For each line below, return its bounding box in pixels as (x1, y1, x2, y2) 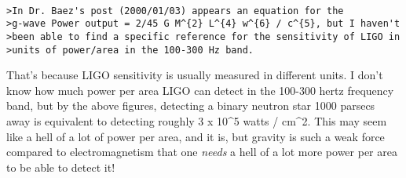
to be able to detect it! (6, 158, 115, 175)
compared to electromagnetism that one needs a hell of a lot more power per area (6, 143, 397, 160)
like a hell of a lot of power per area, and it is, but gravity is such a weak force (6, 128, 385, 144)
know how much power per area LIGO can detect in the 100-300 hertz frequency (6, 82, 394, 98)
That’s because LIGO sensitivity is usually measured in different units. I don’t (6, 67, 383, 83)
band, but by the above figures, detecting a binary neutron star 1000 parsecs (6, 97, 375, 114)
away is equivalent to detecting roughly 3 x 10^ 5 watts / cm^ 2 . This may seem (6, 113, 387, 129)
